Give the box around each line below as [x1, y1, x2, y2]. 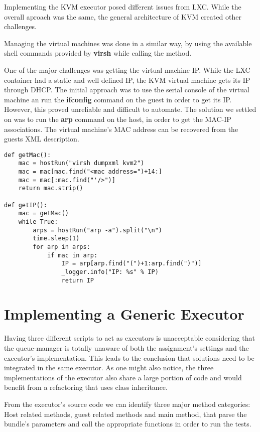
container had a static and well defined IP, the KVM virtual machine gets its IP [4, 74, 250, 85]
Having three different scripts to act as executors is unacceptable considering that [4, 333, 255, 343]
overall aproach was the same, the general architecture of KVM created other [4, 11, 241, 22]
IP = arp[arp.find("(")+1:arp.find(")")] [61, 260, 202, 267]
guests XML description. [4, 133, 79, 144]
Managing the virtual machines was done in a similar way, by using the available [4, 38, 252, 48]
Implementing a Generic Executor [4, 304, 244, 324]
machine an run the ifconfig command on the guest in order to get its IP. [4, 94, 232, 104]
